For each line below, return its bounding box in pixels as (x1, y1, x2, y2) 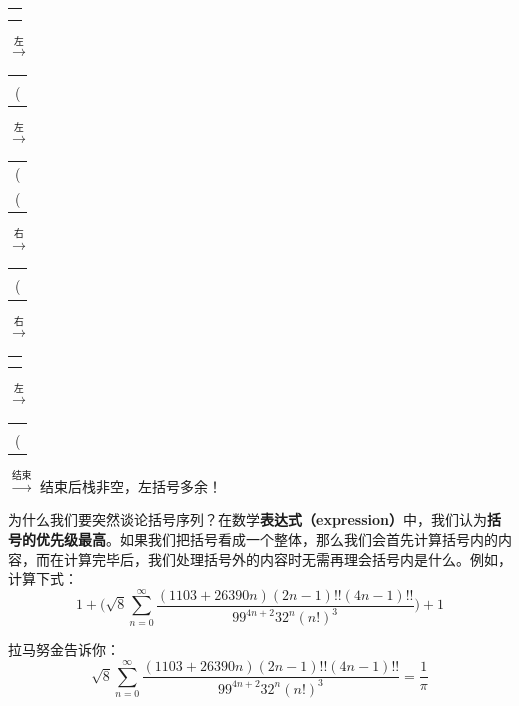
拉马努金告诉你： (8, 639, 120, 660)
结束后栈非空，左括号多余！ (40, 475, 223, 496)
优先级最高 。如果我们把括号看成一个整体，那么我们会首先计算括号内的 (35, 528, 498, 549)
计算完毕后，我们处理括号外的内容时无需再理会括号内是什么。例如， (63, 548, 512, 569)
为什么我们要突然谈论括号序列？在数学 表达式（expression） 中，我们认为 (8, 509, 488, 530)
